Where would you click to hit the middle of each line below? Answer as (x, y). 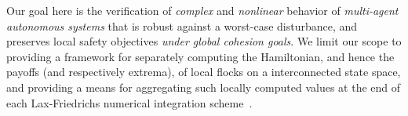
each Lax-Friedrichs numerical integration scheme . (129, 102)
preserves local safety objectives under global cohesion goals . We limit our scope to (204, 41)
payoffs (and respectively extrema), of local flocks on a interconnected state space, (204, 72)
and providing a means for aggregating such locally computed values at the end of (204, 87)
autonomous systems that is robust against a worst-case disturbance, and (182, 25)
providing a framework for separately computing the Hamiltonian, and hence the (200, 56)
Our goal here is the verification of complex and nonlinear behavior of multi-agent (202, 10)
